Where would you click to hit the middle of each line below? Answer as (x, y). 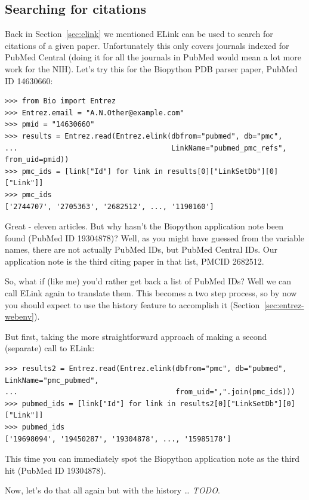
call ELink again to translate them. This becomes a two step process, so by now (151, 293)
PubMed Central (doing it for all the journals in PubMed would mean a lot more (153, 57)
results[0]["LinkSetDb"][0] (223, 171)
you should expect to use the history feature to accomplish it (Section (132, 304)
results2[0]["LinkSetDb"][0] (237, 404)
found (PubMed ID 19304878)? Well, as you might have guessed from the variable (154, 237)
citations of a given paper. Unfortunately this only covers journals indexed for (147, 45)
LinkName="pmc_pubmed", (52, 380)
